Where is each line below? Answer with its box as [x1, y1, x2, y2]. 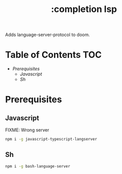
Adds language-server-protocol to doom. [5, 31, 90, 38]
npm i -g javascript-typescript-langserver [5, 136, 97, 142]
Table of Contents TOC [5, 49, 102, 60]
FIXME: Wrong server [5, 127, 49, 133]
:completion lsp [50, 3, 117, 15]
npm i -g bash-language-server [5, 163, 70, 168]
